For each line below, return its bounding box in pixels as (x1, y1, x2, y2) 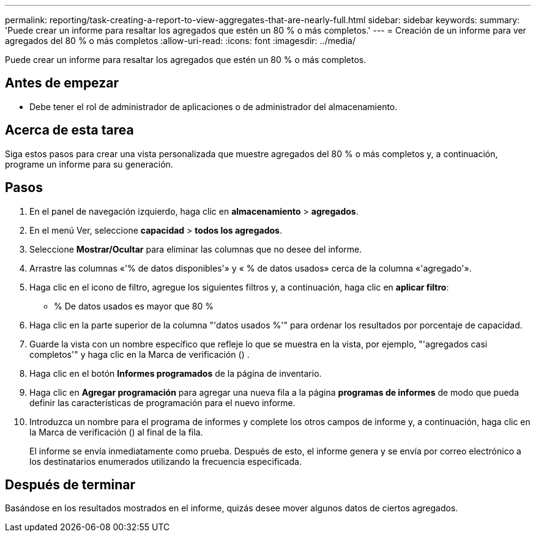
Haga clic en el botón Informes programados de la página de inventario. (29, 368, 322, 379)
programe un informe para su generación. (5, 158, 173, 169)
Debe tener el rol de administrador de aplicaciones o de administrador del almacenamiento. (29, 101, 398, 112)
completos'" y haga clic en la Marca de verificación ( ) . (29, 349, 250, 360)
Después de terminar (5, 476, 136, 492)
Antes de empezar (5, 75, 119, 91)
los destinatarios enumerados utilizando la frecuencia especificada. (29, 456, 302, 467)
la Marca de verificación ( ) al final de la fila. (29, 426, 203, 437)
